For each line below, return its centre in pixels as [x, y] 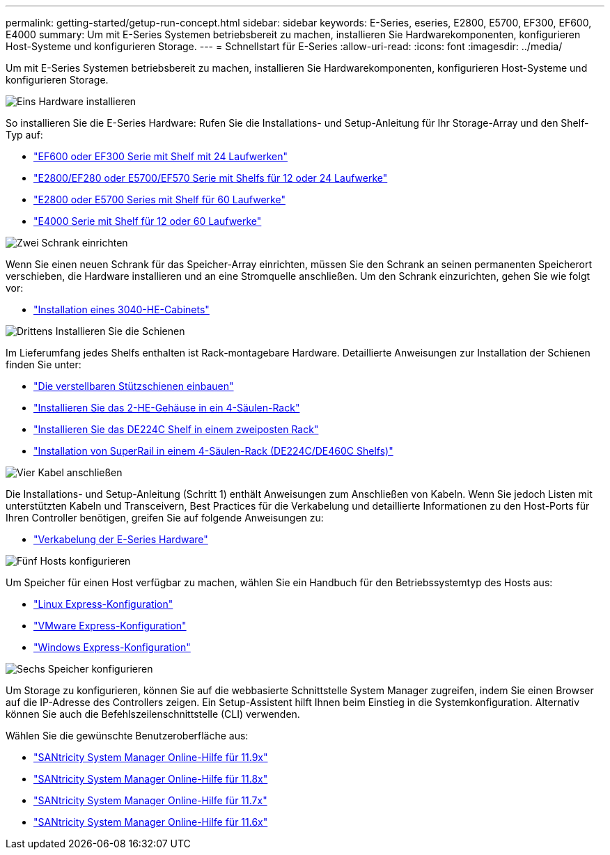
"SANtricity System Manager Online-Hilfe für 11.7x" [150, 800]
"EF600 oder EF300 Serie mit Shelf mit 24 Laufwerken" [161, 156]
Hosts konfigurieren [85, 561]
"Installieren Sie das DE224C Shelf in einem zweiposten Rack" [176, 429]
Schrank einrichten [85, 243]
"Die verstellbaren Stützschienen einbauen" [134, 386]
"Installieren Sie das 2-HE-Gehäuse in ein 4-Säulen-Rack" [167, 408]
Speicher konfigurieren [100, 669]
